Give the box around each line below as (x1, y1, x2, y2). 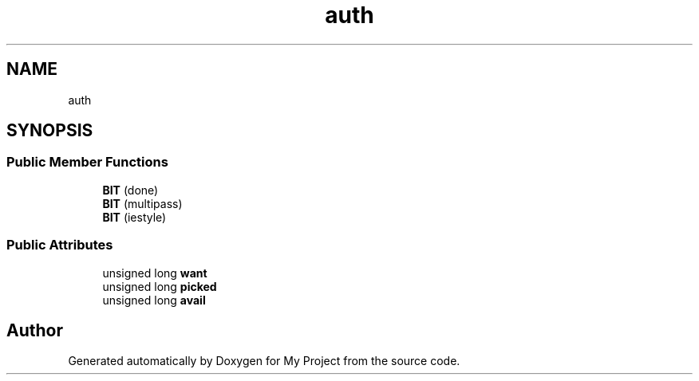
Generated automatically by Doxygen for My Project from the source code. (68, 354, 460, 368)
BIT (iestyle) (102, 210, 167, 224)
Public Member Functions (6, 154, 168, 171)
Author (6, 320, 63, 340)
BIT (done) (102, 183, 159, 197)
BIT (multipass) (102, 196, 183, 210)
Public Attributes (6, 237, 113, 253)
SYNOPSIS (6, 120, 93, 141)
